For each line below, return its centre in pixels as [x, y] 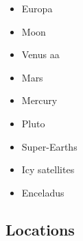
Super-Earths [49, 146]
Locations [40, 229]
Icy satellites [48, 169]
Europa [37, 8]
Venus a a [40, 54]
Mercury [39, 100]
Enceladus [43, 192]
